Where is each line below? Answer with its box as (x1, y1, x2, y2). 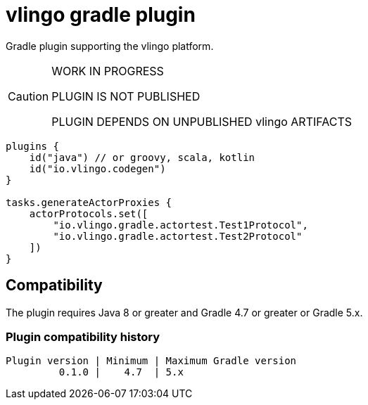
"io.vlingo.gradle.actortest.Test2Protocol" (53, 230, 303, 242)
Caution (8, 89, 49, 103)
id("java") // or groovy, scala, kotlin (29, 151, 255, 163)
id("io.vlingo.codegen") (29, 162, 166, 174)
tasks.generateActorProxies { (6, 196, 172, 208)
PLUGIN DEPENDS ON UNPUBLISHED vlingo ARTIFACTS (51, 114, 353, 129)
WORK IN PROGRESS (51, 63, 164, 78)
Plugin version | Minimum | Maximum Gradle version (6, 355, 297, 367)
